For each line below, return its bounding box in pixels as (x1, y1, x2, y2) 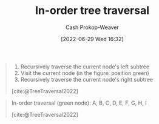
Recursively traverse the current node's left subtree (20, 63, 150, 70)
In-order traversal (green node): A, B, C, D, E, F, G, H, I (11, 99, 147, 106)
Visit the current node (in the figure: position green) (20, 69, 149, 76)
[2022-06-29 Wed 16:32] (61, 35, 124, 42)
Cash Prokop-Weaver (65, 24, 120, 31)
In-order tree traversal (35, 4, 150, 18)
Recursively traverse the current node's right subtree (20, 76, 153, 83)
